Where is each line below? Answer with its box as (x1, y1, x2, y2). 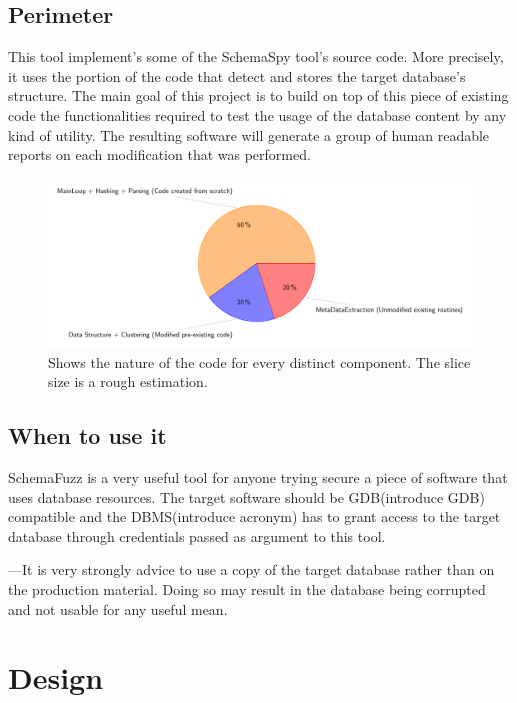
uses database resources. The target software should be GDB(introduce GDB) (8, 486, 485, 507)
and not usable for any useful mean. (8, 598, 228, 619)
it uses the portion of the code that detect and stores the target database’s (8, 65, 466, 86)
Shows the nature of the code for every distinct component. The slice (48, 351, 471, 372)
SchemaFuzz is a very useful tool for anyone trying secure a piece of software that (8, 467, 508, 488)
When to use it (8, 420, 167, 451)
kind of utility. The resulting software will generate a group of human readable (8, 124, 490, 145)
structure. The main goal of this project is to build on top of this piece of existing (8, 85, 509, 106)
